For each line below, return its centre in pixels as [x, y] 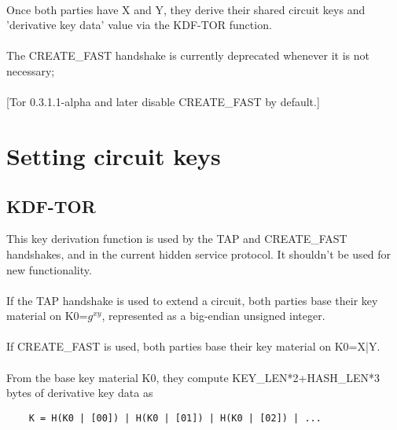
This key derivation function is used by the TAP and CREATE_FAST [177, 239]
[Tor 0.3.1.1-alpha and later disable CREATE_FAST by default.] [163, 102]
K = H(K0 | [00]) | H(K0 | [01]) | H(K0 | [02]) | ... [175, 418]
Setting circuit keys [114, 155]
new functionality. [49, 269]
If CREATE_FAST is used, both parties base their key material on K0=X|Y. [193, 346]
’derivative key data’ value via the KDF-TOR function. [139, 25]
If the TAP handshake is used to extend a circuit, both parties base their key [192, 300]
